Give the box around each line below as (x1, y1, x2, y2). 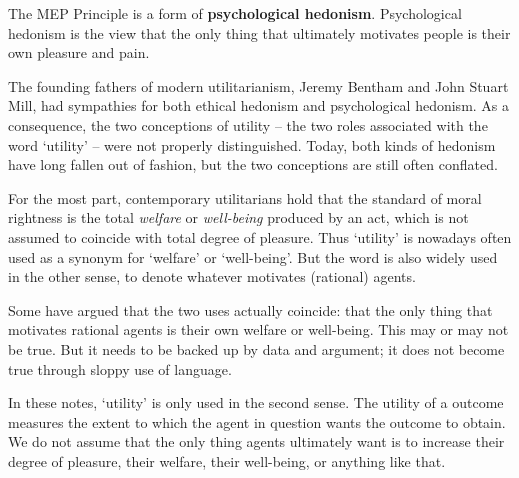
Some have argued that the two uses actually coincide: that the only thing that (8, 299, 493, 320)
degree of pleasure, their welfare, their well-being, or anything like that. (8, 450, 446, 471)
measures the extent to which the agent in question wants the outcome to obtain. (8, 411, 506, 432)
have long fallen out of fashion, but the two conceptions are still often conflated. (8, 154, 498, 175)
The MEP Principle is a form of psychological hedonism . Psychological (8, 3, 462, 23)
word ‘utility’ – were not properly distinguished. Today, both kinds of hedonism (8, 134, 496, 155)
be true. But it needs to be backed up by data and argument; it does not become (8, 338, 505, 359)
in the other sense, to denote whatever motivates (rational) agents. (8, 266, 416, 287)
